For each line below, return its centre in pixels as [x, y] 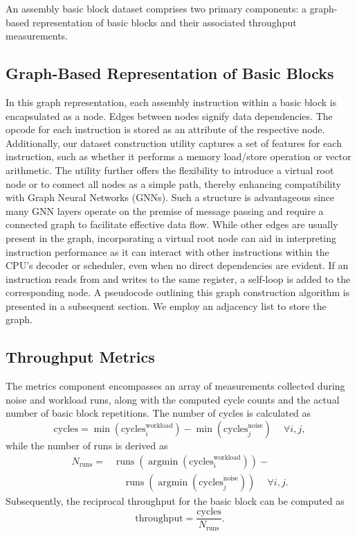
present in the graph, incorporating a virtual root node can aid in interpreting [171, 237]
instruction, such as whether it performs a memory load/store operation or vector [178, 156]
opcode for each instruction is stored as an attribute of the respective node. [165, 129]
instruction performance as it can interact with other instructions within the [167, 251]
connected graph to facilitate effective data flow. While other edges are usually [172, 224]
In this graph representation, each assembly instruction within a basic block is [171, 102]
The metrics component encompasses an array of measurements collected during [175, 386]
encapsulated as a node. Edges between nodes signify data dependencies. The [169, 115]
